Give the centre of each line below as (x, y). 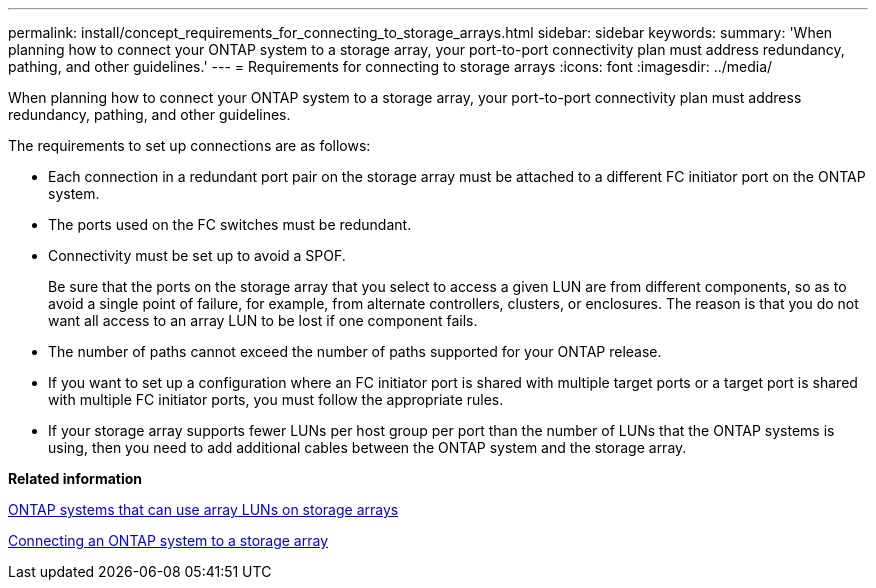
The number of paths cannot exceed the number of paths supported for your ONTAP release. (355, 351)
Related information (75, 478)
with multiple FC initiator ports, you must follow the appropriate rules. (276, 399)
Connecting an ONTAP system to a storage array (168, 540)
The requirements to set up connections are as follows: (189, 145)
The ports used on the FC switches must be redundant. (230, 224)
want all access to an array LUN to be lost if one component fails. (263, 320)
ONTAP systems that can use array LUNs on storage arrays (203, 509)
